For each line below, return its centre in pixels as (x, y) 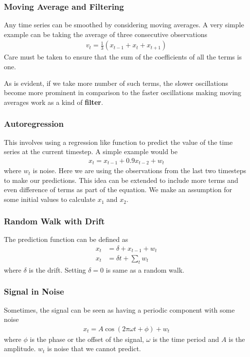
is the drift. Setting (57, 269)
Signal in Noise (34, 291)
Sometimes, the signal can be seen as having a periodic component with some (119, 309)
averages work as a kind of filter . (54, 102)
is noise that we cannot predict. (94, 348)
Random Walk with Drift (54, 221)
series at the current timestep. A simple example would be (91, 151)
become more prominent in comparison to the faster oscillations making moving (123, 92)
